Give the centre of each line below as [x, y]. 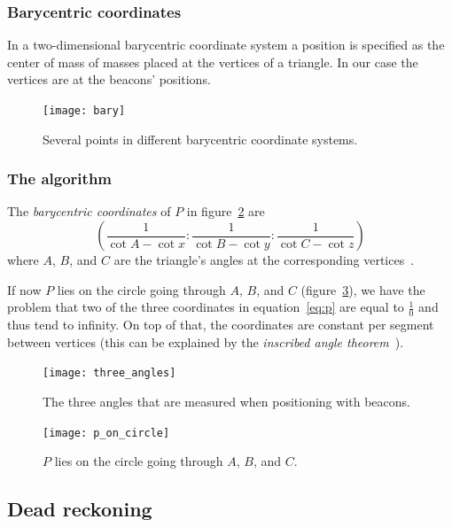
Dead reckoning [80, 509]
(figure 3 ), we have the [363, 289]
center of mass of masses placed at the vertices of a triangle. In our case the [213, 62]
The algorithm [60, 178]
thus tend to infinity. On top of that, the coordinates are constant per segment [221, 325]
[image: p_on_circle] [106, 433]
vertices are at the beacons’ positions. [109, 79]
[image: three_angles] [109, 373]
